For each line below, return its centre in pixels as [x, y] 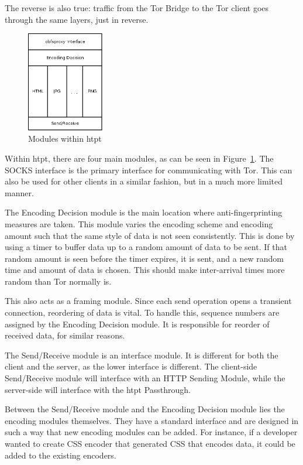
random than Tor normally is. [58, 281]
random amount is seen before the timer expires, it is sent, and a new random [144, 258]
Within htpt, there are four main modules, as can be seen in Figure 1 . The [139, 158]
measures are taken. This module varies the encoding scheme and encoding [139, 223]
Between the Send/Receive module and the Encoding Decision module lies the [145, 409]
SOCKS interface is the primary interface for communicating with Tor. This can [149, 170]
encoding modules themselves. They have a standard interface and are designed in [152, 420]
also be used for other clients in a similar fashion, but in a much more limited [144, 181]
